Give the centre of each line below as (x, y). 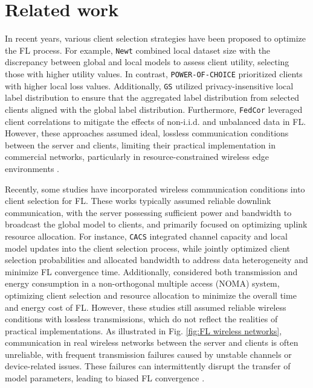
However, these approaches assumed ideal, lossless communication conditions (147, 133)
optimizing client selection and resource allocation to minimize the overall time (151, 295)
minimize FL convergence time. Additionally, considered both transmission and (151, 271)
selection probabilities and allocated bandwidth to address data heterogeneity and (156, 260)
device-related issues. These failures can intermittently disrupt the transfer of (148, 366)
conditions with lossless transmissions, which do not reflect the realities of (141, 319)
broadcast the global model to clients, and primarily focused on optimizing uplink (156, 224)
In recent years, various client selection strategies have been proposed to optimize (155, 38)
